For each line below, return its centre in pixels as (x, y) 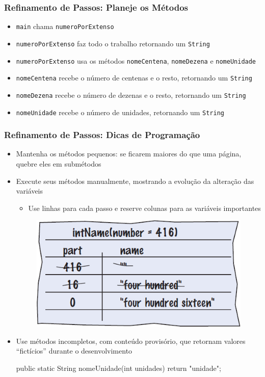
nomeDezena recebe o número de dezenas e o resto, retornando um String (131, 95)
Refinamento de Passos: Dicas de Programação (102, 135)
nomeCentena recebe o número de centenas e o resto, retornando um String (134, 78)
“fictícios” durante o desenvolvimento (74, 351)
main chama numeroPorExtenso (65, 26)
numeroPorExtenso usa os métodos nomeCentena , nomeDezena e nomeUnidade (136, 60)
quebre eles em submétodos (59, 163)
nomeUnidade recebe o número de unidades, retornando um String (120, 112)
